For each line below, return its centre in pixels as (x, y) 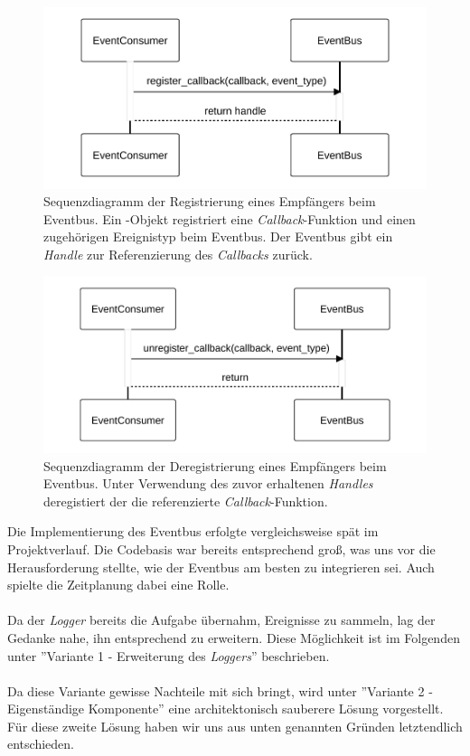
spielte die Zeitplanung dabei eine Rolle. (118, 585)
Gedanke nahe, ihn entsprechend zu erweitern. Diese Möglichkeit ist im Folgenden (234, 637)
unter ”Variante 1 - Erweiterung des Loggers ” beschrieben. (169, 655)
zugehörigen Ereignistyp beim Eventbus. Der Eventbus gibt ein (218, 236)
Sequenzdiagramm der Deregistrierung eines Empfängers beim (215, 465)
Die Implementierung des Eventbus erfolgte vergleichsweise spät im (193, 531)
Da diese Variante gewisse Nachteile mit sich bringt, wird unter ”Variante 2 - (220, 690)
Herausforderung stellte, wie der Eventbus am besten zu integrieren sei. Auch (221, 567)
